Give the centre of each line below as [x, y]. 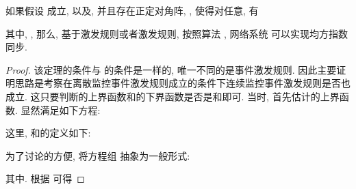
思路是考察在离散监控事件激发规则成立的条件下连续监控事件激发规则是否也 [182, 83]
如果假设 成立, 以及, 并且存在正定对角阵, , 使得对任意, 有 [132, 10]
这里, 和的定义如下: [48, 133]
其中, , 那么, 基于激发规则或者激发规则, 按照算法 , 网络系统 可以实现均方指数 [177, 33]
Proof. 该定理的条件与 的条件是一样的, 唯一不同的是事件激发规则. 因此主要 [171, 69]
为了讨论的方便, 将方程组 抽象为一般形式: [98, 155]
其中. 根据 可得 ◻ [45, 178]
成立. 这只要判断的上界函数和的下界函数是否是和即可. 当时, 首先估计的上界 [173, 96]
